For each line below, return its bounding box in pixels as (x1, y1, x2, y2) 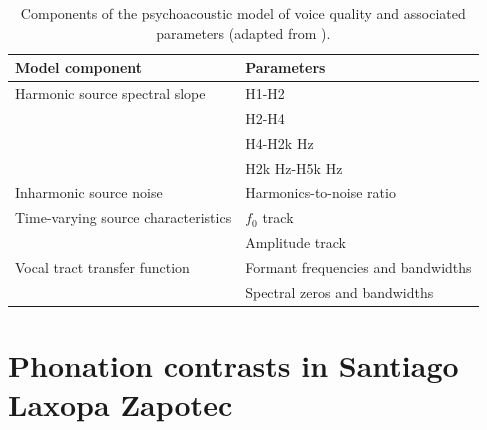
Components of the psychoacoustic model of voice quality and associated (20, 3, 466, 23)
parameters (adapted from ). (156, 22, 331, 43)
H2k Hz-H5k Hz (245, 157, 343, 178)
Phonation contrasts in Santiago (8, 345, 459, 386)
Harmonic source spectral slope (15, 83, 206, 104)
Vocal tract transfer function (15, 256, 190, 277)
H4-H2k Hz (245, 132, 314, 153)
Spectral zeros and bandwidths (245, 281, 434, 302)
